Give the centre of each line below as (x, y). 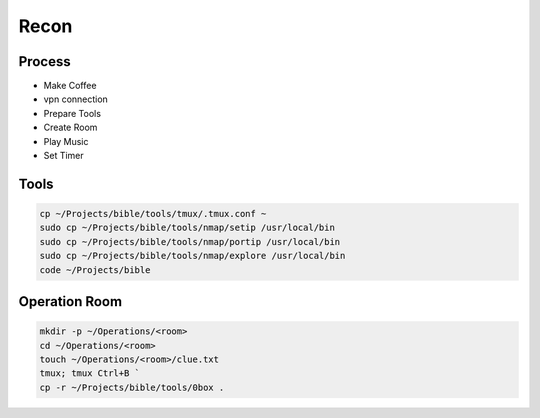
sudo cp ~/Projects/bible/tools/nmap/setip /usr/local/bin (187, 228)
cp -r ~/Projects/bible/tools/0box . (132, 387)
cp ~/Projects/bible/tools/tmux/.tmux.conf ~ (153, 214)
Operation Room (70, 301)
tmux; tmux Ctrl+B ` (89, 373)
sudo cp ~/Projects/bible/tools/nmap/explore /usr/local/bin (192, 256)
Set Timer (63, 156)
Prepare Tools (72, 113)
